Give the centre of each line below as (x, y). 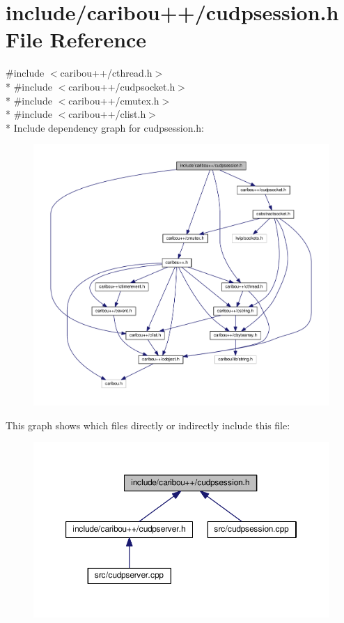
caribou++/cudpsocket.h (122, 86)
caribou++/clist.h (107, 114)
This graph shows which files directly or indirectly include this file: (148, 425)
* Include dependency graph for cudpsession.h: (105, 127)
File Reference (76, 39)
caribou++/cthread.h (106, 73)
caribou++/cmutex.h (114, 100)
